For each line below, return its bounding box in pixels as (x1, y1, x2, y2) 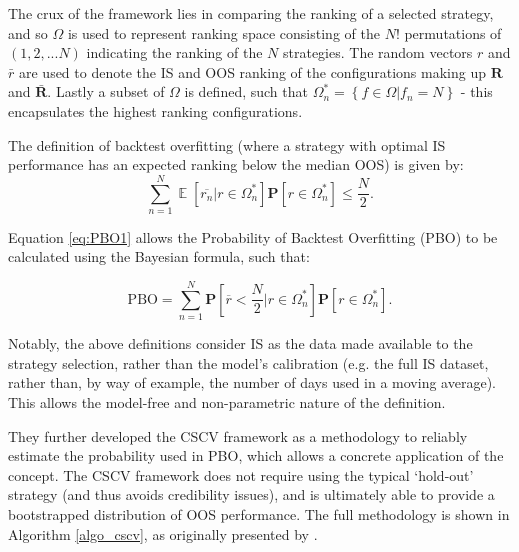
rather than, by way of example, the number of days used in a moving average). (8, 372, 496, 393)
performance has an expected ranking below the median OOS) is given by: (8, 154, 464, 175)
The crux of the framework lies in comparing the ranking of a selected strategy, (8, 3, 494, 23)
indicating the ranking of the (86, 42, 263, 63)
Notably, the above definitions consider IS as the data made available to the (8, 333, 473, 354)
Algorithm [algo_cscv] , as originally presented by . (8, 523, 318, 544)
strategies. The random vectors (283, 42, 473, 63)
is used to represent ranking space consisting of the (67, 22, 380, 43)
